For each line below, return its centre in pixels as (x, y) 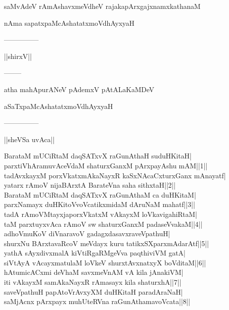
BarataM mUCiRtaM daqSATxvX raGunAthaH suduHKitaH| (98, 156)
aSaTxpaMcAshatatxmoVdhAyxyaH (59, 106)
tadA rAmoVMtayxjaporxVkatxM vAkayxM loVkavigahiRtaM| (101, 214)
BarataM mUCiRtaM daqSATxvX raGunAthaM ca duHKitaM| (100, 194)
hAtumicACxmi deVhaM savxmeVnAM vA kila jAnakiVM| (94, 272)
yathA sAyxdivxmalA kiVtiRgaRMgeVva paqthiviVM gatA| (95, 253)
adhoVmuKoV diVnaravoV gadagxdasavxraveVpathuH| (87, 233)
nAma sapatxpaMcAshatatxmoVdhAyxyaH (69, 23)
